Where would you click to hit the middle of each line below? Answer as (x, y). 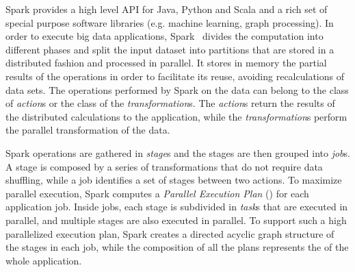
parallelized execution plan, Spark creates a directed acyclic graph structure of (170, 233)
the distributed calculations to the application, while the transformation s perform (176, 116)
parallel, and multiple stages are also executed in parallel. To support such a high (176, 220)
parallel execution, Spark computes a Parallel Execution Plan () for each (157, 193)
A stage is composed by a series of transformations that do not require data (164, 166)
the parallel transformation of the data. (88, 130)
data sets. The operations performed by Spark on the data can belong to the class (177, 89)
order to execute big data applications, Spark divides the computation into (165, 36)
